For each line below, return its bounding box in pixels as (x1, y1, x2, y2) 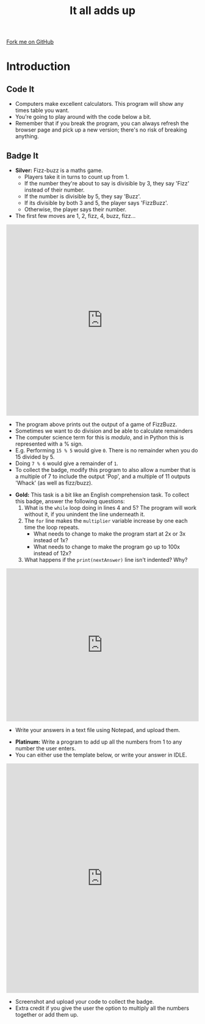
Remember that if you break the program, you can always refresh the (15, 120, 189, 127)
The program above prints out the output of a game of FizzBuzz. (15, 420, 178, 428)
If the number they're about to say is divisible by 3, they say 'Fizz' (24, 180, 190, 187)
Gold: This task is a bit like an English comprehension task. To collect (15, 491, 189, 498)
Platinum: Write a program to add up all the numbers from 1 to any (15, 738, 182, 746)
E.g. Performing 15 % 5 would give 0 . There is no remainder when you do (15, 447, 198, 454)
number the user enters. (15, 745, 76, 752)
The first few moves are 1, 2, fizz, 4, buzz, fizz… (15, 212, 136, 219)
